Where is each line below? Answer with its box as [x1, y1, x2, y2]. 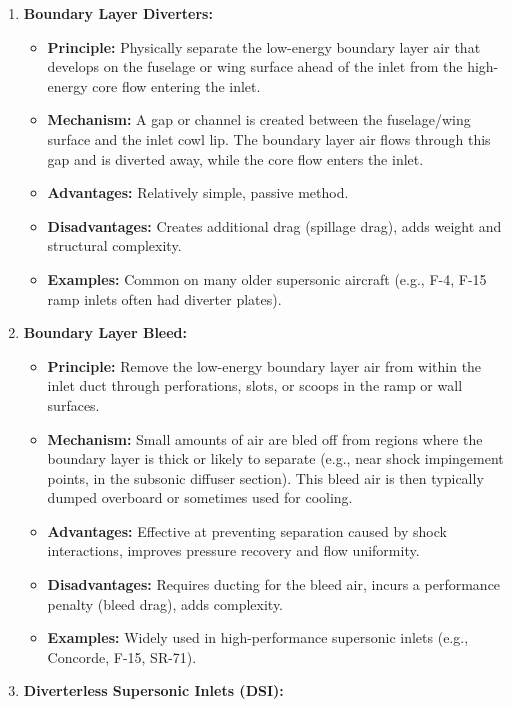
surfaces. [47, 394, 100, 415]
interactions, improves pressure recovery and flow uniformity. [47, 540, 420, 561]
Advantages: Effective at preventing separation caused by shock [47, 520, 447, 541]
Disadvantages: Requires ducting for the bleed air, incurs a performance [47, 574, 501, 595]
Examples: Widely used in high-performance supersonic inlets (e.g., [47, 627, 469, 648]
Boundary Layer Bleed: [23, 322, 188, 343]
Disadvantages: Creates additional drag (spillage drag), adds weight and [47, 215, 502, 236]
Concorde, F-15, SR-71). [47, 646, 197, 667]
